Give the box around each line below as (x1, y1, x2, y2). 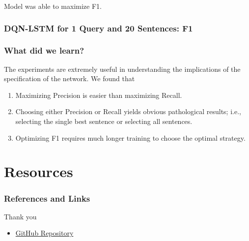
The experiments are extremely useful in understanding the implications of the (4, 63, 241, 74)
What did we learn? (4, 44, 84, 57)
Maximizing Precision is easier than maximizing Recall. (15, 90, 182, 100)
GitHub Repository (15, 228, 74, 238)
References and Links (4, 192, 90, 204)
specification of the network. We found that (4, 73, 135, 84)
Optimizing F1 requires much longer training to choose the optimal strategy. (15, 132, 246, 143)
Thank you (4, 211, 37, 221)
